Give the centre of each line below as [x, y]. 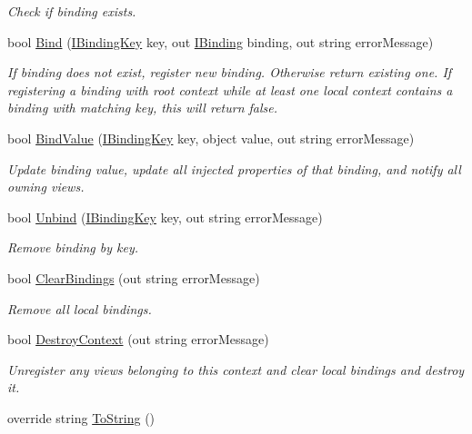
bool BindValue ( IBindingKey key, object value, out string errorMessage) [211, 138]
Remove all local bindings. [80, 308]
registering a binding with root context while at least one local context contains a [230, 89]
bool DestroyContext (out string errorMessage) [138, 339]
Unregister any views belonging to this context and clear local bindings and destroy [236, 369]
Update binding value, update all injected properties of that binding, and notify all [234, 168]
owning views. [46, 187]
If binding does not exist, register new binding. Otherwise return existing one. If [230, 72]
